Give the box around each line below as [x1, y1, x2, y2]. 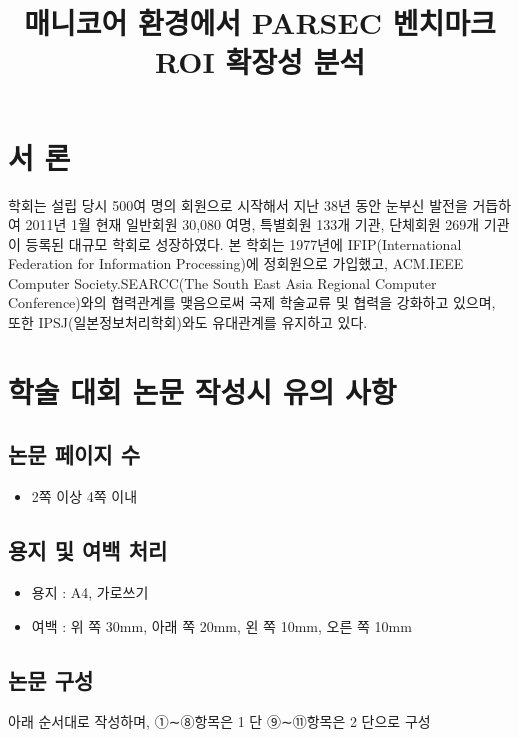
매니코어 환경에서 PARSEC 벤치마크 [24, 2, 496, 43]
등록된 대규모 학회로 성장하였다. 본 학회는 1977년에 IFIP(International [25, 233, 462, 254]
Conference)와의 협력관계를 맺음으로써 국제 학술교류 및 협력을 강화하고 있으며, [8, 292, 496, 313]
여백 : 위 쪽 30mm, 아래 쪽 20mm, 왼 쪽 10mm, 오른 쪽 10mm [31, 615, 412, 636]
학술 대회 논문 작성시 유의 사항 [8, 370, 397, 411]
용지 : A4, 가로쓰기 [31, 582, 149, 603]
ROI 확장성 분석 [155, 41, 365, 82]
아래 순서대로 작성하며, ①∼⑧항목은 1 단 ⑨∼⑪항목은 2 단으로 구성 [8, 711, 431, 732]
